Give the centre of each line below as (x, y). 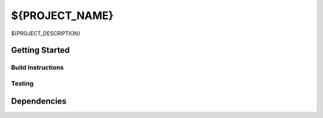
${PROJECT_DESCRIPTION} (46, 33)
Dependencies (39, 101)
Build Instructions (37, 67)
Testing (22, 83)
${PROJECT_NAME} (62, 15)
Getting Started (40, 50)
